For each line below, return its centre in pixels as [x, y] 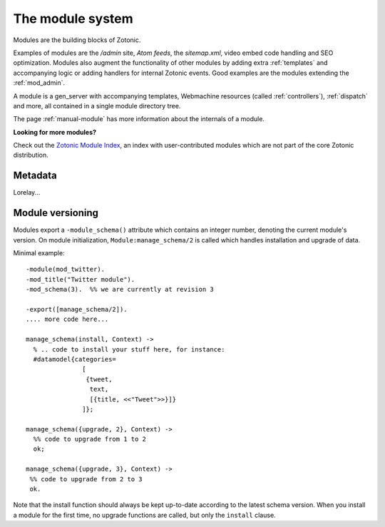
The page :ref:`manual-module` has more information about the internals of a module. [139, 119]
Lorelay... [27, 193]
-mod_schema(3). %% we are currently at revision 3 [120, 290]
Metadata [35, 176]
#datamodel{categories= [75, 359]
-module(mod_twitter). [66, 270]
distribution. [31, 155]
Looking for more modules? [55, 132]
